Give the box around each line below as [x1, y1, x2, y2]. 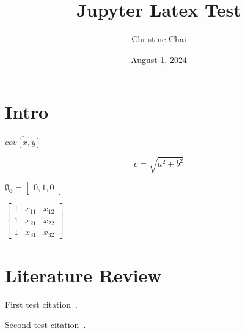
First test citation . [5, 297, 78, 310]
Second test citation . [5, 318, 86, 331]
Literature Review [5, 262, 162, 287]
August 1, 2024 [131, 53, 187, 65]
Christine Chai [131, 32, 186, 45]
